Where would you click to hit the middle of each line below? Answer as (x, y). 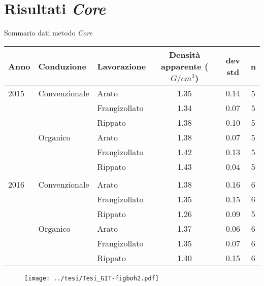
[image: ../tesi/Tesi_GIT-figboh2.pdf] (92, 278)
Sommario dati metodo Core (48, 33)
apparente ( (185, 66)
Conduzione (62, 66)
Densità (185, 54)
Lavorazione (122, 66)
